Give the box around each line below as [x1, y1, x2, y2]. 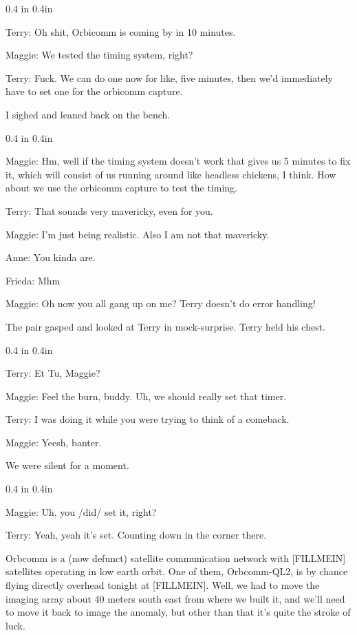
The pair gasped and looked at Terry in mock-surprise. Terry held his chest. [6, 319, 325, 333]
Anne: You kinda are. [6, 250, 96, 264]
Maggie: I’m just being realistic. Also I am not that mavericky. [6, 227, 270, 241]
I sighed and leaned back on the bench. [6, 107, 171, 121]
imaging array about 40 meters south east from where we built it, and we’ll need [6, 591, 345, 605]
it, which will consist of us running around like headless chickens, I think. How [6, 167, 336, 181]
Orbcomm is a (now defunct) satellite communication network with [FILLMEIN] [6, 550, 346, 565]
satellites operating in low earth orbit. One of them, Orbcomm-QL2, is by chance [6, 564, 348, 579]
